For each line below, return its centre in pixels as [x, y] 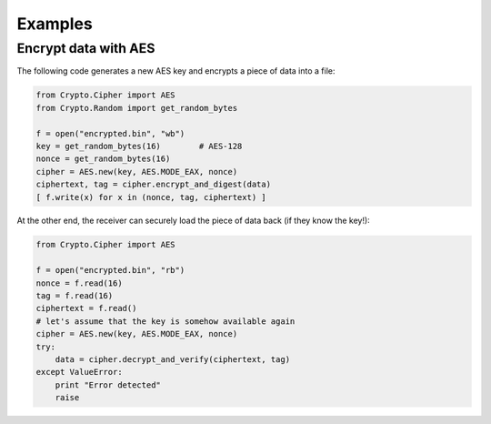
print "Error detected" [108, 385]
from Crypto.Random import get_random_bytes [137, 108]
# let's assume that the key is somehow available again [165, 321]
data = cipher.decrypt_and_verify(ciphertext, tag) [173, 359]
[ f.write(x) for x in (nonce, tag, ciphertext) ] [151, 197]
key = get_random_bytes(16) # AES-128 [139, 146]
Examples [55, 24]
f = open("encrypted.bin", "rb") [110, 270]
